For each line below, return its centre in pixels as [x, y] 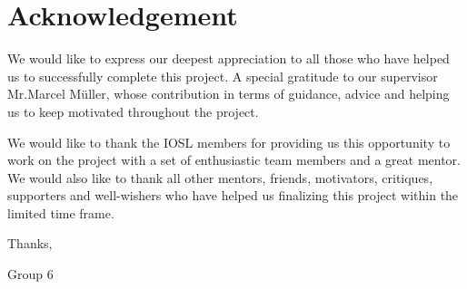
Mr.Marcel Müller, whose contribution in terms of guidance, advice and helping [229, 94]
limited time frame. [61, 212]
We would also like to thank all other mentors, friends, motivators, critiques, [220, 177]
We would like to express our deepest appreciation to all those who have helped [229, 58]
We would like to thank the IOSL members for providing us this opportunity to [229, 142]
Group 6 [30, 274]
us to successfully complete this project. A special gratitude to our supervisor [223, 76]
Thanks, [30, 243]
